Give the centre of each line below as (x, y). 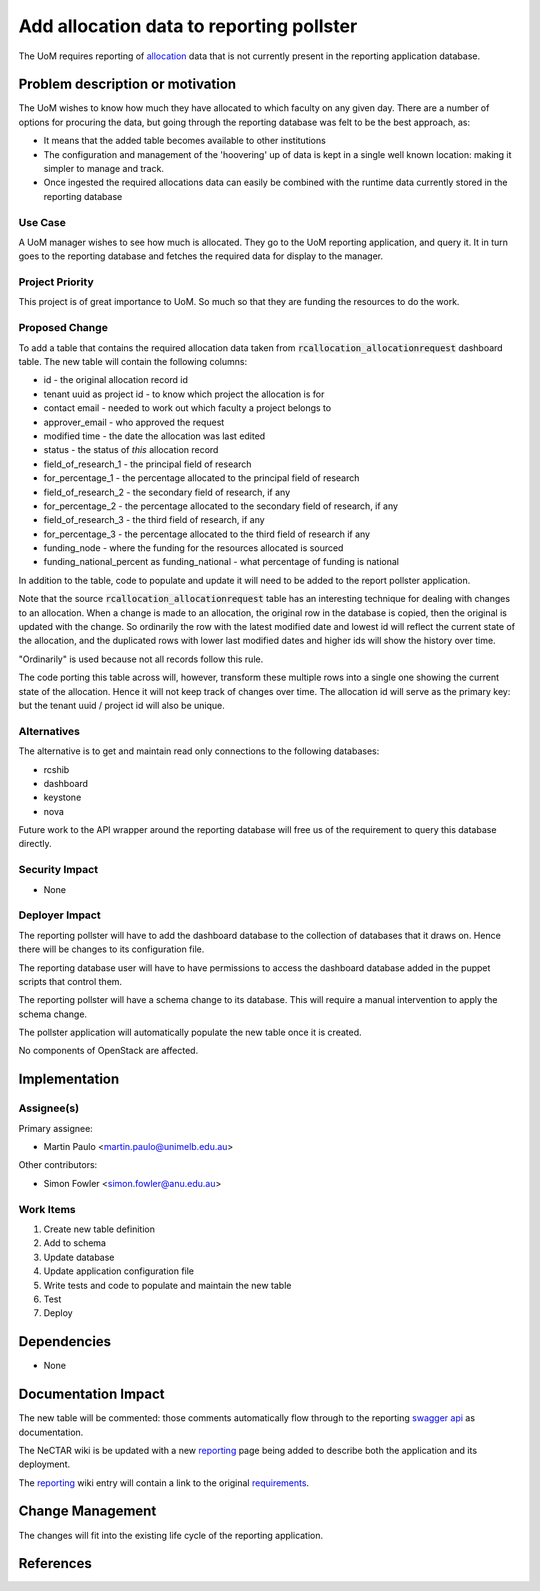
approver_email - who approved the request (134, 422)
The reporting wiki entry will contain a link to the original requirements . (164, 1482)
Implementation (69, 1079)
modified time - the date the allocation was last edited (154, 436)
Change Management (87, 1511)
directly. (35, 844)
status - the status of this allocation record (131, 450)
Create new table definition (99, 1229)
